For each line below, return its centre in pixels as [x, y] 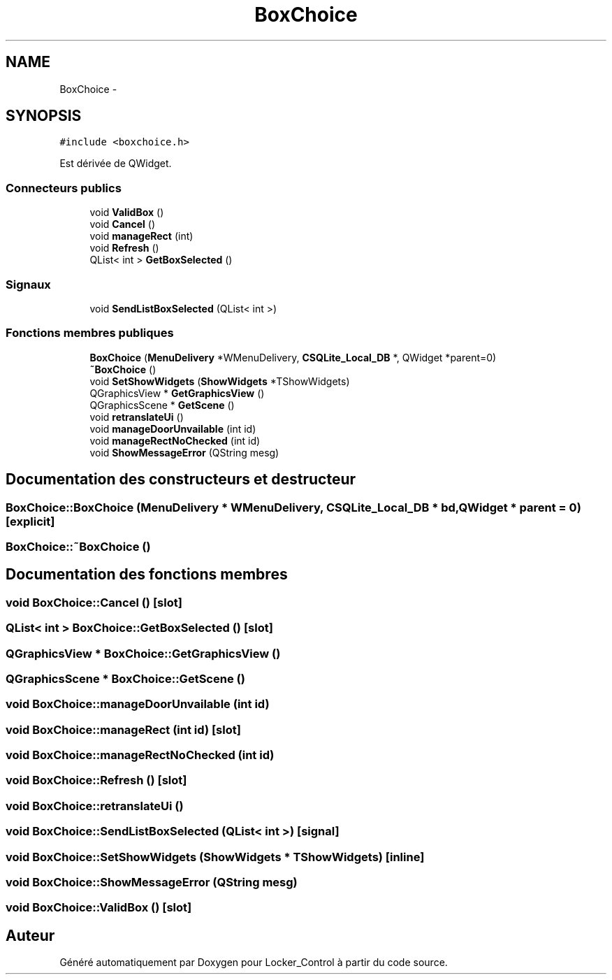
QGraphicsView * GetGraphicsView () [177, 393]
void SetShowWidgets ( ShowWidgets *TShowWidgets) [220, 381]
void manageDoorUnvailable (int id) [173, 428]
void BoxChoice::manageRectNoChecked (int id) [140, 755]
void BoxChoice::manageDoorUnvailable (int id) [138, 704]
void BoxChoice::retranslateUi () [95, 806]
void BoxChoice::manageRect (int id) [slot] [123, 729]
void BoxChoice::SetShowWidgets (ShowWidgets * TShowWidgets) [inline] [215, 857]
